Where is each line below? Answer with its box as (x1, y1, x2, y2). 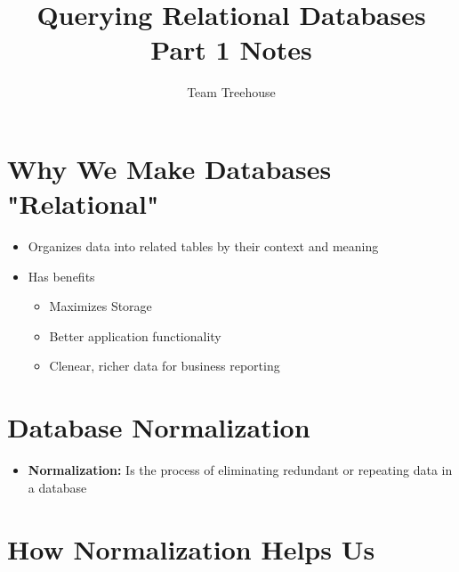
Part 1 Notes (150, 31, 312, 68)
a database (28, 478, 87, 496)
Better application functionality (49, 326, 221, 345)
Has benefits (28, 266, 95, 285)
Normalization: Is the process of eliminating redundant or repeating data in (28, 461, 453, 479)
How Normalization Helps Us (7, 530, 375, 567)
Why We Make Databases (7, 150, 332, 186)
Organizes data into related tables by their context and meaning (28, 237, 379, 256)
